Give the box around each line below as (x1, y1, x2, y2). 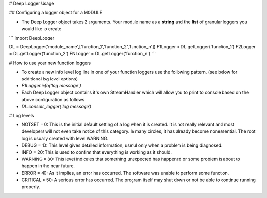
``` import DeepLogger (9, 35, 55, 40)
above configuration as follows (21, 96, 85, 102)
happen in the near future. (21, 163, 75, 169)
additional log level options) (21, 76, 78, 81)
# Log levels (9, 113, 34, 119)
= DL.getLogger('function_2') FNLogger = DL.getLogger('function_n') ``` (9, 51, 156, 57)
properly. (21, 184, 40, 190)
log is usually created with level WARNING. (21, 135, 109, 141)
